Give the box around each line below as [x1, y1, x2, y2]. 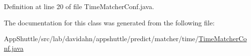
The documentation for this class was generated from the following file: [4, 17, 215, 27]
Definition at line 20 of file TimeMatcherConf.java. [4, 1, 154, 11]
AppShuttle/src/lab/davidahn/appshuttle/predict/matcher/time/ [4, 34, 199, 44]
